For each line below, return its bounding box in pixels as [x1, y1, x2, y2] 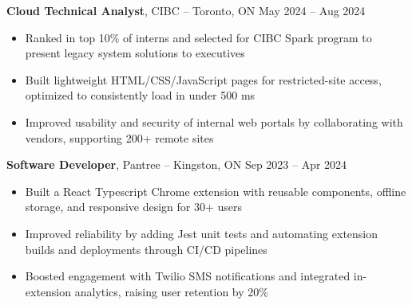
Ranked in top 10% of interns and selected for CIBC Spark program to [25, 29, 372, 45]
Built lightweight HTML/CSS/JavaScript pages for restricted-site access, [25, 71, 382, 88]
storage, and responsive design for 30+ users [25, 198, 243, 215]
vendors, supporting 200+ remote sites [25, 129, 214, 146]
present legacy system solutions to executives [25, 45, 245, 61]
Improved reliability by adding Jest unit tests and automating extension [25, 225, 378, 241]
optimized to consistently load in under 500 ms [25, 87, 256, 104]
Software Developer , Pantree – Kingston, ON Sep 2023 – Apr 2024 [6, 156, 347, 173]
